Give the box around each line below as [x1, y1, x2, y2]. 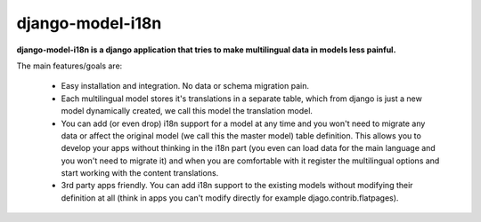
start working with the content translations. [61, 168, 219, 178]
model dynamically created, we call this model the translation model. [61, 106, 314, 116]
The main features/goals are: [16, 60, 123, 71]
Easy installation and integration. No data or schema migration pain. [61, 81, 309, 91]
